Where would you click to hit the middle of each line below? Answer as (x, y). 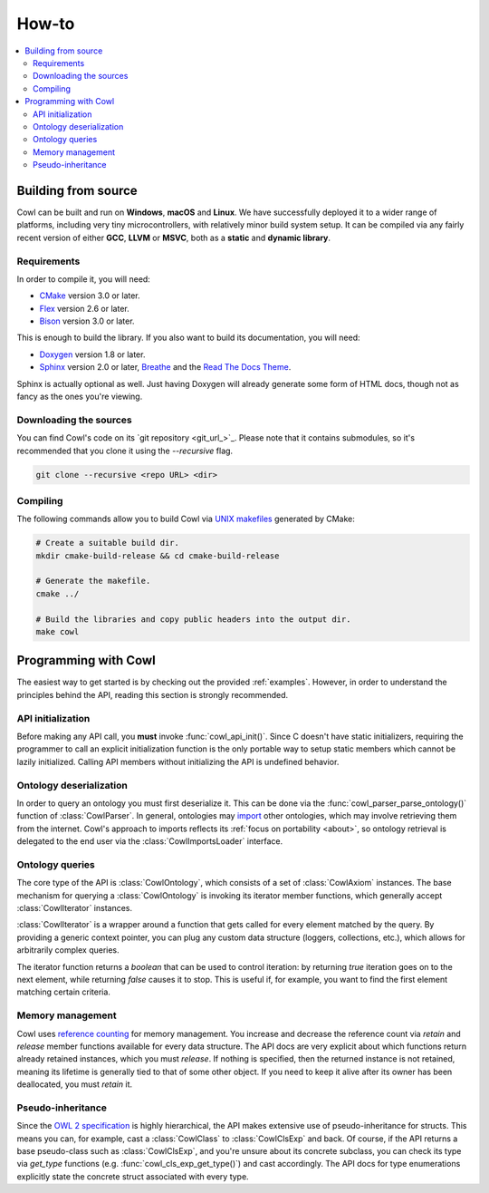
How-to (46, 24)
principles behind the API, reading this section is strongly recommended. (153, 694)
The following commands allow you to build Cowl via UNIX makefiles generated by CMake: (186, 519)
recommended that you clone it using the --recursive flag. (125, 451)
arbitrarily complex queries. (68, 950)
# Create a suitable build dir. (108, 543)
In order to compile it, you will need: (84, 279)
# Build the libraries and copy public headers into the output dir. (193, 619)
